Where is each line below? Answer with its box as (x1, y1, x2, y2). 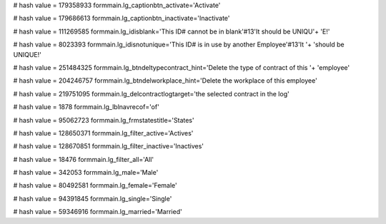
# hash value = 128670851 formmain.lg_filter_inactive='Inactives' (13, 142, 204, 151)
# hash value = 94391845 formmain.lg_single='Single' (13, 194, 172, 203)
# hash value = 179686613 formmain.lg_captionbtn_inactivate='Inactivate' (13, 14, 230, 23)
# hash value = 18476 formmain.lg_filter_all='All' (13, 155, 154, 163)
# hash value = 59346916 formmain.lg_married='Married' (13, 208, 182, 216)
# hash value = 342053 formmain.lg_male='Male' (13, 168, 159, 177)
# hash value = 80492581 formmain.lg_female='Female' (13, 181, 178, 190)
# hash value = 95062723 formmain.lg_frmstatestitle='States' (13, 116, 194, 124)
